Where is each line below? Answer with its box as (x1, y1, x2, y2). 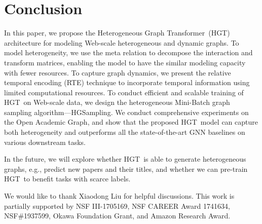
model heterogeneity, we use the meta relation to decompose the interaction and (4, 47, 253, 58)
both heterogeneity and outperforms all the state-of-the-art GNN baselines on (4, 127, 245, 137)
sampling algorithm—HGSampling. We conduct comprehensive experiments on (4, 106, 249, 117)
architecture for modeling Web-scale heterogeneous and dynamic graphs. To (4, 37, 239, 48)
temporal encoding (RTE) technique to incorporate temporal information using (4, 77, 250, 88)
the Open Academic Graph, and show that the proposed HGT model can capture (4, 117, 258, 127)
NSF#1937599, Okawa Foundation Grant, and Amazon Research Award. (4, 210, 231, 221)
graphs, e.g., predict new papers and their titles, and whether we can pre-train (4, 163, 248, 174)
